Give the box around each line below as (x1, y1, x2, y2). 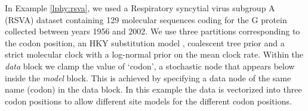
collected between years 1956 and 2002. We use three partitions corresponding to (5, 25, 300, 37)
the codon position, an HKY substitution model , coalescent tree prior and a (5, 36, 285, 49)
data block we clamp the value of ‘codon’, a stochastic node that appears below (5, 59, 295, 72)
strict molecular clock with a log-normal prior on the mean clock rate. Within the (5, 48, 304, 61)
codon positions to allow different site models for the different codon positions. (5, 94, 292, 107)
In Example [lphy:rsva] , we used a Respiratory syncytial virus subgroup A (5, 2, 275, 14)
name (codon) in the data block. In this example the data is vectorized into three (5, 83, 302, 96)
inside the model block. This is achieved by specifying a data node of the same (5, 71, 291, 84)
